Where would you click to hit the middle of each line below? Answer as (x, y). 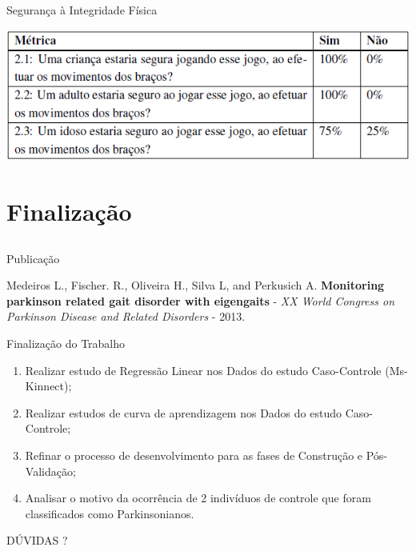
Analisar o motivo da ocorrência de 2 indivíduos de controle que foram (198, 498)
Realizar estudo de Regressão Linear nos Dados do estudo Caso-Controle (203, 370)
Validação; (50, 471)
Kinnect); (48, 386)
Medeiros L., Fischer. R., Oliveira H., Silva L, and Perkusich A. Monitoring (196, 285)
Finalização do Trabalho (66, 343)
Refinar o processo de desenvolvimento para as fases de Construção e (194, 455)
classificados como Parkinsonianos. (110, 513)
